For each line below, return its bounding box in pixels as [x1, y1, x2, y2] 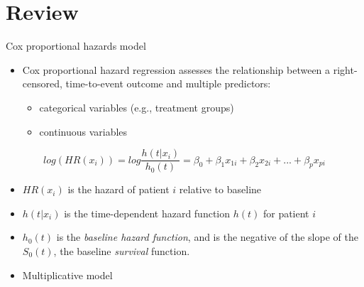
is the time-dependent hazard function [64, 205, 231, 220]
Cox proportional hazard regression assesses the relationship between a [22, 62, 331, 77]
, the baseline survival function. [53, 243, 190, 258]
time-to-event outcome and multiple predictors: [65, 76, 271, 91]
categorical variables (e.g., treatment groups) [39, 99, 234, 114]
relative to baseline [179, 182, 262, 197]
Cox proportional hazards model [6, 38, 146, 53]
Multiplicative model [22, 267, 113, 282]
